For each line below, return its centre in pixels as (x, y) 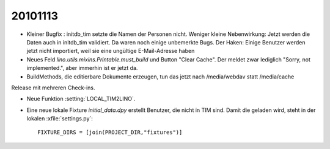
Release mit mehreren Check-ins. (53, 88)
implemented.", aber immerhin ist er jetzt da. (82, 68)
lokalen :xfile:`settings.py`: (60, 119)
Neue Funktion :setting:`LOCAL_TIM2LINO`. (81, 99)
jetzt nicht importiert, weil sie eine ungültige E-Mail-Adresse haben (111, 51)
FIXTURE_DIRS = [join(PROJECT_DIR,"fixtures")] (110, 133)
